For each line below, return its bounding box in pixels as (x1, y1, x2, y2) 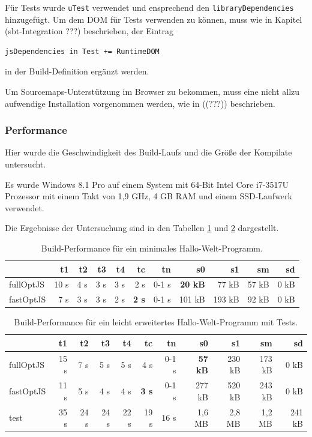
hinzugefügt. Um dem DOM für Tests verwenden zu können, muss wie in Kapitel (5, 13, 302, 25)
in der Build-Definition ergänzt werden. (5, 65, 149, 77)
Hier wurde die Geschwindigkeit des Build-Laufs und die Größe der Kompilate (5, 146, 292, 158)
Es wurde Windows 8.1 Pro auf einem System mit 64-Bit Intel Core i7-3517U (5, 178, 289, 190)
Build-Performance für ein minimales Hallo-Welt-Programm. (41, 242, 263, 254)
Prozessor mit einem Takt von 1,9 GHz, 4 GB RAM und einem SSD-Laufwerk (5, 190, 292, 202)
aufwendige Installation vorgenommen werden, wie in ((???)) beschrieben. (5, 97, 275, 109)
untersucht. (5, 158, 46, 170)
